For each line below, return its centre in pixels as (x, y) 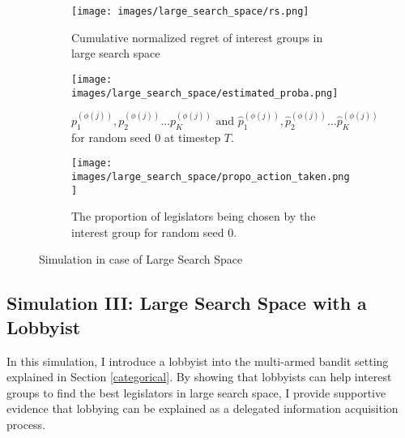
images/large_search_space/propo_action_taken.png (211, 176)
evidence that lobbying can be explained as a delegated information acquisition (202, 408)
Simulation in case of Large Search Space (141, 259)
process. (26, 424)
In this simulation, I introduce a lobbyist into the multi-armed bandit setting (198, 361)
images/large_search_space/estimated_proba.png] (205, 93)
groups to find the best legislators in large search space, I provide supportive (196, 392)
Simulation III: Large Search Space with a (187, 303)
